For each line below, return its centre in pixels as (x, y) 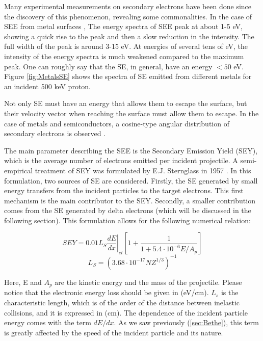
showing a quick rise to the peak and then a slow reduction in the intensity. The (129, 36)
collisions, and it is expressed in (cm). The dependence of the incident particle (126, 312)
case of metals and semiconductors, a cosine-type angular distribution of (117, 123)
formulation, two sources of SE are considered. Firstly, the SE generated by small (131, 180)
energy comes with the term (48, 322)
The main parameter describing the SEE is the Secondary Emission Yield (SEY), (131, 150)
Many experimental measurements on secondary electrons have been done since (128, 6)
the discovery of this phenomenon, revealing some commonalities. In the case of (128, 16)
